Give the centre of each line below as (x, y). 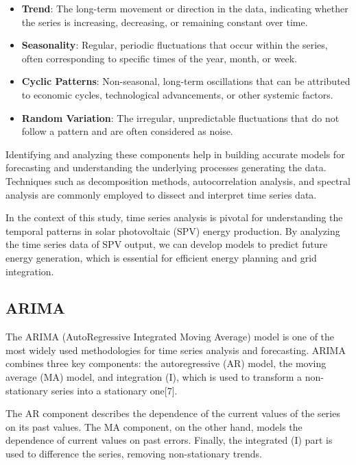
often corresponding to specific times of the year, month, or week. (159, 58)
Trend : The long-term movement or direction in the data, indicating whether (185, 8)
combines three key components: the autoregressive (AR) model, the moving (166, 363)
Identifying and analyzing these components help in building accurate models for (175, 154)
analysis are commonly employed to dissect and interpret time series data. (161, 194)
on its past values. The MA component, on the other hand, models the (154, 426)
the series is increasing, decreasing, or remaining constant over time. (165, 22)
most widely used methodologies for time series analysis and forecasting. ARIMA (176, 350)
